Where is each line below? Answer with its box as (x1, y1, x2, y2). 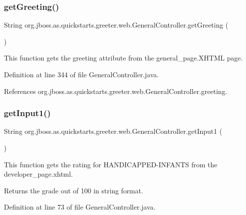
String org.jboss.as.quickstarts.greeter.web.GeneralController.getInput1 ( (4, 126, 222, 136)
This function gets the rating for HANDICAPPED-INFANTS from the (4, 159, 217, 169)
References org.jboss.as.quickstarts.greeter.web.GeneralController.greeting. (4, 86, 227, 96)
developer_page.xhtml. (4, 169, 73, 179)
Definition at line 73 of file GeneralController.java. (4, 202, 155, 212)
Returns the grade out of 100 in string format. (4, 185, 143, 195)
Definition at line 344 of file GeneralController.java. (4, 69, 159, 79)
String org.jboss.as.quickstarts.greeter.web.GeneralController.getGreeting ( (4, 20, 228, 30)
